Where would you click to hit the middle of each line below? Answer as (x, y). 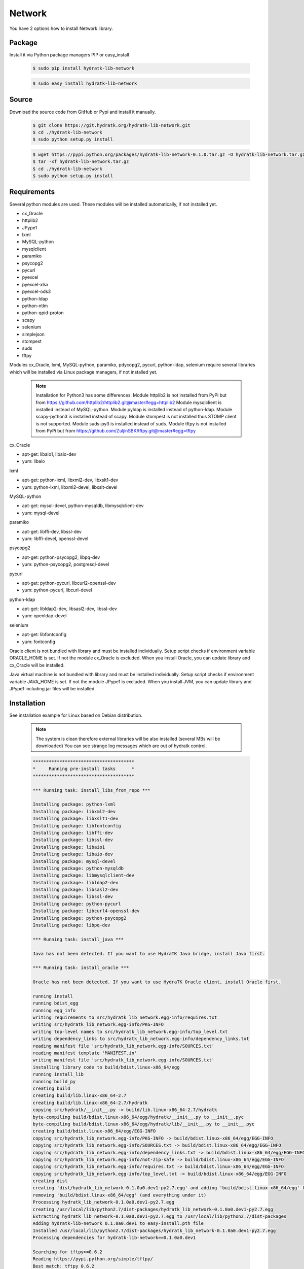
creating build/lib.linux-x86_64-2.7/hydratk (90, 1103)
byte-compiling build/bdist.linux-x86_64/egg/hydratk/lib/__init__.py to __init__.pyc (144, 1124)
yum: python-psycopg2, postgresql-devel (66, 564)
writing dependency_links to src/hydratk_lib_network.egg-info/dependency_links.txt (141, 1039)
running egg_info (54, 1010)
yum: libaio (33, 461)
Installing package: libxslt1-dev (75, 819)
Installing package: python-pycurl (77, 904)
